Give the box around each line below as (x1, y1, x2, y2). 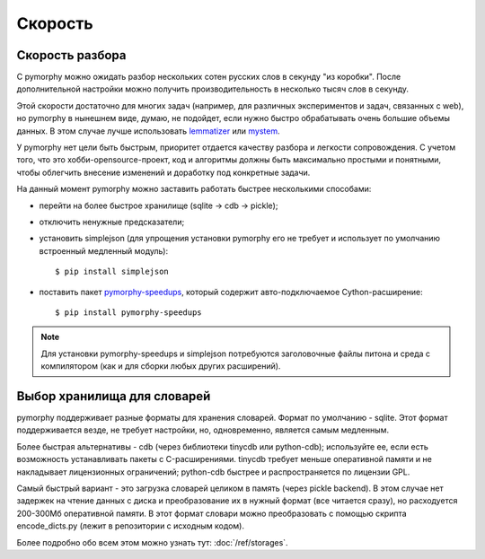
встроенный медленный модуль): (39, 245, 169, 256)
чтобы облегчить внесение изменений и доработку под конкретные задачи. (16, 167, 311, 178)
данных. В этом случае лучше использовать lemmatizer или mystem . (16, 126, 280, 136)
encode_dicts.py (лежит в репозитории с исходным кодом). (16, 520, 244, 531)
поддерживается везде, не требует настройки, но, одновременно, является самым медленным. (16, 424, 390, 435)
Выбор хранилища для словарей (16, 389, 211, 404)
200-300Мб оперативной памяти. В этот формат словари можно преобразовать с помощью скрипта (16, 508, 408, 519)
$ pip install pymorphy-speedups (55, 307, 202, 318)
